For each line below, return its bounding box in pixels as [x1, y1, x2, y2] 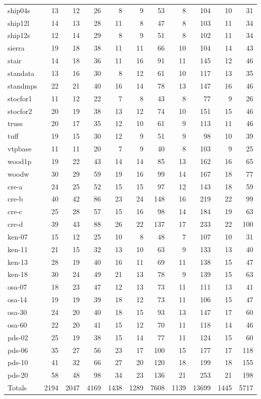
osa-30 [8, 307, 27, 317]
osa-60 [8, 319, 27, 330]
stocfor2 [8, 105, 32, 116]
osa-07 [8, 282, 27, 292]
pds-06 [8, 344, 28, 355]
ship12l [8, 17, 29, 28]
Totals [8, 382, 27, 393]
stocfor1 [8, 93, 32, 103]
